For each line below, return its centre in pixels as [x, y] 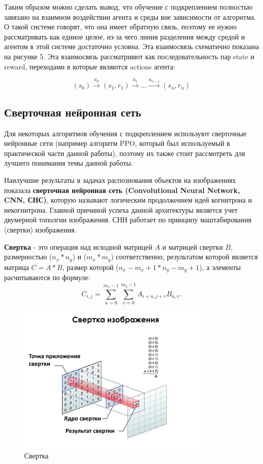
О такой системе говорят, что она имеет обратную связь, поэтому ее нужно [120, 27]
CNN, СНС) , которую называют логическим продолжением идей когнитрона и [128, 200]
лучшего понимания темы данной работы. [69, 163]
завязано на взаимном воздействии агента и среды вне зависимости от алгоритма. [130, 16]
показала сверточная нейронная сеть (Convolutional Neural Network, [122, 190]
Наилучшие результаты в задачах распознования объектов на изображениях [120, 180]
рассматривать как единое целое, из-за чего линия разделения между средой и [125, 36]
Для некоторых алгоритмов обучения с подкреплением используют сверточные [125, 133]
